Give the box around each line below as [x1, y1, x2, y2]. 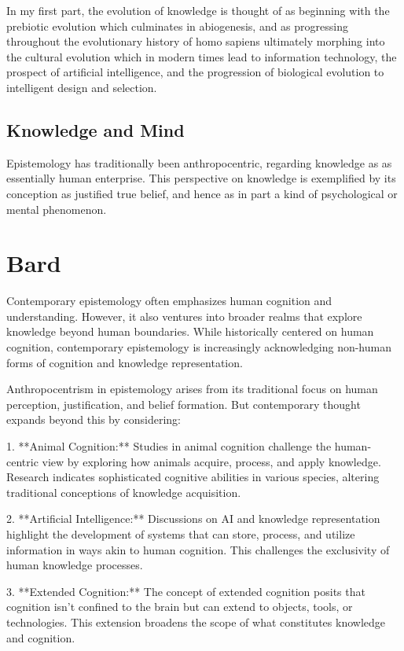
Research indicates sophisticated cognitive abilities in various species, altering [6, 469, 380, 485]
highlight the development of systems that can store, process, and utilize [6, 525, 355, 542]
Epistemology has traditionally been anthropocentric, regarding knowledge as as [6, 154, 392, 171]
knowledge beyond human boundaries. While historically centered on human [6, 323, 374, 340]
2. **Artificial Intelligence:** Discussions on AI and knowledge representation [6, 510, 380, 527]
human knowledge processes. [6, 557, 143, 573]
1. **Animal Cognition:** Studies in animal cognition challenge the [6, 438, 332, 454]
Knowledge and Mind [6, 117, 185, 142]
